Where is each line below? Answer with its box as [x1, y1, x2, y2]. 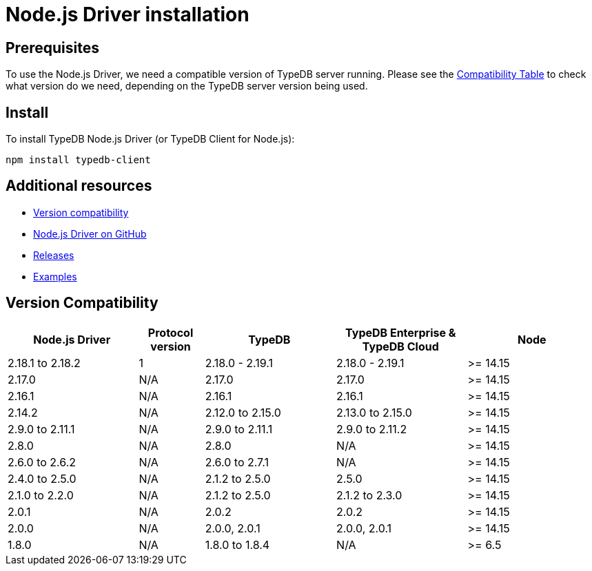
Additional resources [6, 177, 152, 195]
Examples [33, 270, 77, 282]
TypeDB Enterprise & [345, 325, 456, 340]
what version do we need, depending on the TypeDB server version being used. [6, 80, 368, 92]
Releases [33, 249, 74, 261]
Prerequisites [6, 39, 99, 56]
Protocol [147, 325, 194, 340]
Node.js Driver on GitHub [33, 227, 147, 240]
